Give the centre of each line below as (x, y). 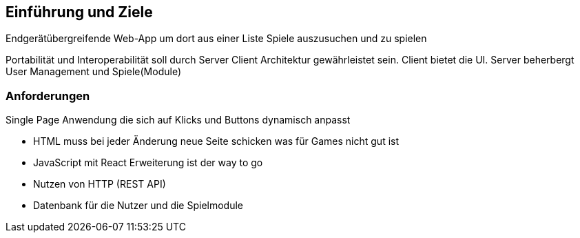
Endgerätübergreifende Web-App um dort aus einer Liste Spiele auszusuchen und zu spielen (216, 39)
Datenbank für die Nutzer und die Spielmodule (138, 206)
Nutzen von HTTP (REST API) (100, 184)
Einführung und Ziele (79, 12)
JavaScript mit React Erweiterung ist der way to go (148, 163)
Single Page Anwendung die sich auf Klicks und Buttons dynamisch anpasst (178, 120)
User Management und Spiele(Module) (94, 72)
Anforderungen (48, 96)
